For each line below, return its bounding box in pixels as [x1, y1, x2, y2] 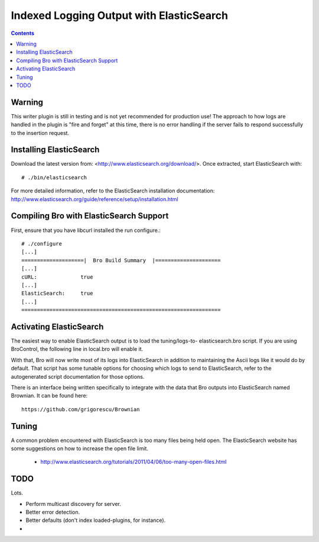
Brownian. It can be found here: [11, 392, 88, 399]
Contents [11, 30, 35, 37]
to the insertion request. [11, 129, 70, 136]
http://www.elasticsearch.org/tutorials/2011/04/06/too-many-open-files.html [40, 459, 227, 466]
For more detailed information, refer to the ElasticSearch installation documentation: [11, 187, 215, 195]
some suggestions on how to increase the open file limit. [11, 445, 149, 452]
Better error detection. [25, 509, 80, 516]
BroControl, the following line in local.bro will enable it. [11, 346, 144, 353]
